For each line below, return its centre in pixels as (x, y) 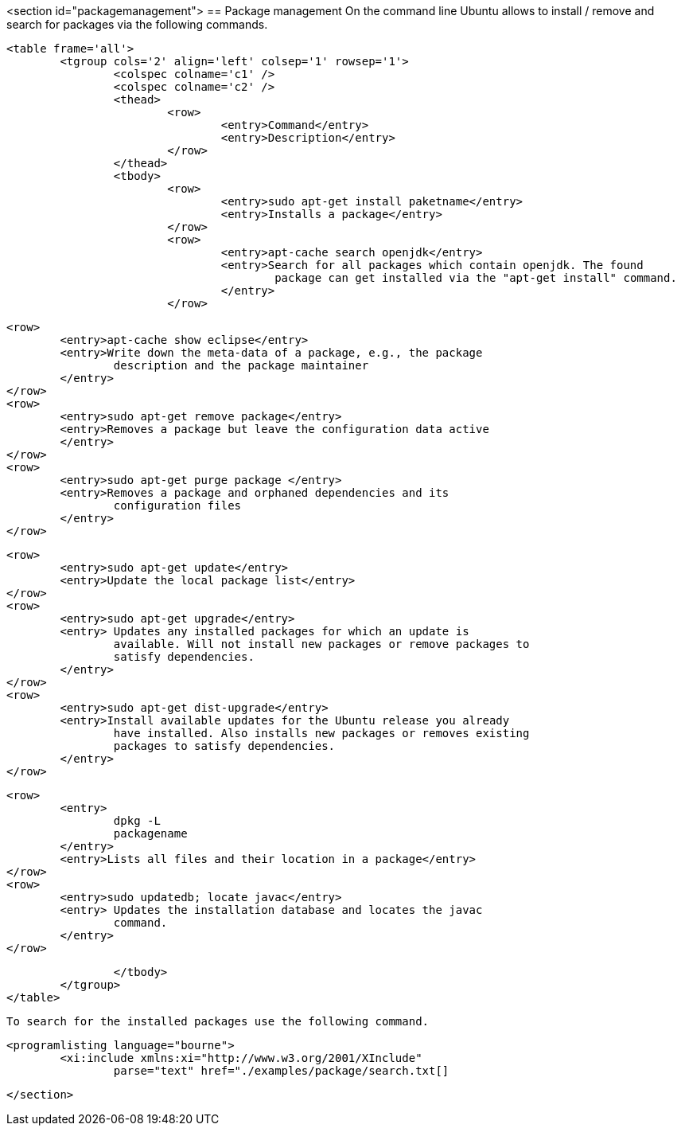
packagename (150, 833)
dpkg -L (137, 821)
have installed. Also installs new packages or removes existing (321, 733)
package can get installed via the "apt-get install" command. (476, 278)
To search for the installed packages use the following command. (218, 1021)
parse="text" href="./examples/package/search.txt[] (281, 1071)
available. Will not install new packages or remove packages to (321, 644)
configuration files (177, 505)
